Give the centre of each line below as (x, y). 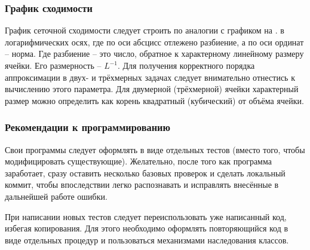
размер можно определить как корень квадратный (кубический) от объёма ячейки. (154, 100)
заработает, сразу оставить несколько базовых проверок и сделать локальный (145, 173)
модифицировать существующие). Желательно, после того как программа (138, 161)
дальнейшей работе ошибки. (56, 196)
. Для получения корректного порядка (186, 65)
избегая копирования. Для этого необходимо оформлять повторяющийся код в (147, 228)
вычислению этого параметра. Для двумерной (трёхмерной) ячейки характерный (152, 89)
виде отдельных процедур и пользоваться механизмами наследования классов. (147, 240)
